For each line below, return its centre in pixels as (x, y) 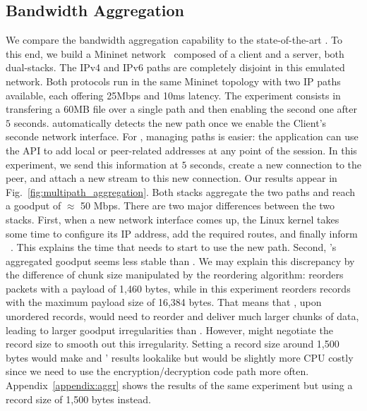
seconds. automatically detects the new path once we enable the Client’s (170, 122)
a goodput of (34, 205)
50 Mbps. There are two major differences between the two (208, 205)
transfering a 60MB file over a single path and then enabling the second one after (181, 109)
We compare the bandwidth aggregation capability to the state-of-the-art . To (174, 40)
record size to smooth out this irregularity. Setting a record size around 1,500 (173, 344)
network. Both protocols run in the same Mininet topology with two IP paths (173, 81)
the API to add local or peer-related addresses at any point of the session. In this (181, 150)
